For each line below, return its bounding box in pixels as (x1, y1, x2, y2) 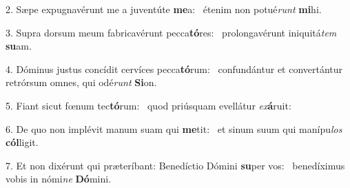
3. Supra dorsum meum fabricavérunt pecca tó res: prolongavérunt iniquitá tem (6, 25, 337, 39)
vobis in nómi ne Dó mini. (6, 171, 112, 186)
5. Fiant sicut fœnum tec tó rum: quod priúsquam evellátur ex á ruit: (6, 98, 291, 112)
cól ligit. (6, 135, 39, 149)
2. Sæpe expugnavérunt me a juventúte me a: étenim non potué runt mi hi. (6, 2, 322, 16)
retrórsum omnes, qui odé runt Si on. (6, 75, 157, 90)
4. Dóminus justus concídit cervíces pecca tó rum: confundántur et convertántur (6, 61, 343, 76)
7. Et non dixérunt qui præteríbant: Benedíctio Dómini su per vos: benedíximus (6, 158, 345, 172)
